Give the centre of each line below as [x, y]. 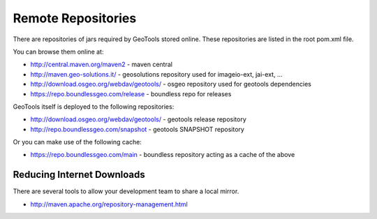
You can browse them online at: [58, 52]
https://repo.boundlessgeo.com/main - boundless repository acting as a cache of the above [163, 155]
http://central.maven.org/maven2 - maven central [101, 65]
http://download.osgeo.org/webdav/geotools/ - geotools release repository [139, 119]
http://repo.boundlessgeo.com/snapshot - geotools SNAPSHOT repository [137, 129]
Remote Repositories [75, 18]
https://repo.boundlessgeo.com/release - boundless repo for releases [131, 93]
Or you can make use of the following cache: [77, 142]
